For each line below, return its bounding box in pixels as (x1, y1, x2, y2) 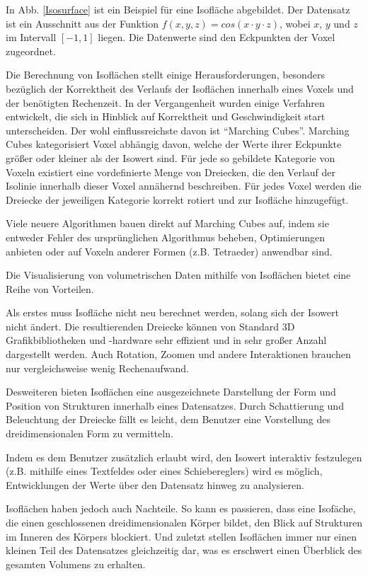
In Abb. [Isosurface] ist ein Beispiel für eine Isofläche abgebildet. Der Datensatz (6, 2, 350, 16)
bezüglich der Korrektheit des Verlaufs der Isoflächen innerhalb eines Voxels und (6, 81, 354, 96)
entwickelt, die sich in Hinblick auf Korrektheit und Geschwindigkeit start (6, 109, 326, 124)
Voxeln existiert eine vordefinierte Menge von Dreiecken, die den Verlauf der (6, 164, 336, 179)
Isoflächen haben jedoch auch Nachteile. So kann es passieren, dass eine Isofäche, (6, 501, 356, 516)
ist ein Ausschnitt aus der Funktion (6, 16, 159, 30)
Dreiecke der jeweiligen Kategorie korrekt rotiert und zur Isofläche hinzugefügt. (6, 192, 349, 207)
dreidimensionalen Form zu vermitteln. (6, 426, 173, 441)
